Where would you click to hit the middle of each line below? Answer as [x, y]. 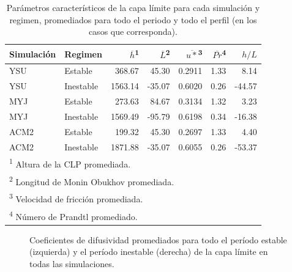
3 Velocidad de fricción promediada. [76, 198]
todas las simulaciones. [72, 263]
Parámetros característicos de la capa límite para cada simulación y [133, 7]
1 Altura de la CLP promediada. [70, 163]
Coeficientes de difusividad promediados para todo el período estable [158, 239]
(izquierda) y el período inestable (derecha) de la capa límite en [149, 252]
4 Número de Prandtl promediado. [73, 215]
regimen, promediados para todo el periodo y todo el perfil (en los [133, 19]
